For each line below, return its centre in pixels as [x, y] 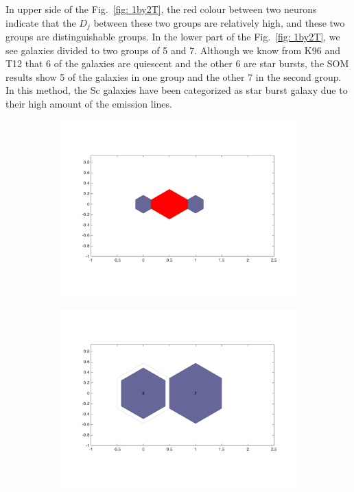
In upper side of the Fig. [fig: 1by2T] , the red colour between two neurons [161, 9]
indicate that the [41, 22]
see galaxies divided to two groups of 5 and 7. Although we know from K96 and [173, 50]
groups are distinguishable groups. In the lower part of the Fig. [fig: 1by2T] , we [173, 37]
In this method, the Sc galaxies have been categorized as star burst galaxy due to [177, 90]
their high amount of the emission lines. [89, 104]
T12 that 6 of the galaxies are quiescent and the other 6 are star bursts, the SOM [177, 63]
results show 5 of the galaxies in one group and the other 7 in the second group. [174, 76]
